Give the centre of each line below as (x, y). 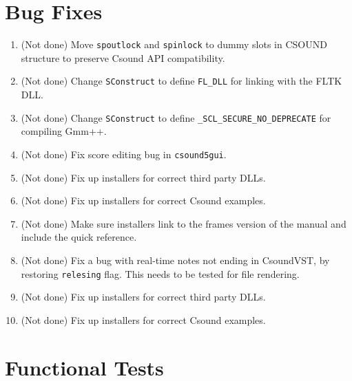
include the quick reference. (79, 237)
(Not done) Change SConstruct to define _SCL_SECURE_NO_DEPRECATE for (176, 117)
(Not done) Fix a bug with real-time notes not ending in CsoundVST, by (175, 260)
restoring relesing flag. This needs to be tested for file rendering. (160, 273)
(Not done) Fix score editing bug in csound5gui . (124, 154)
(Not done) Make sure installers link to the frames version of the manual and (184, 223)
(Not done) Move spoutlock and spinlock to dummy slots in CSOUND (174, 44)
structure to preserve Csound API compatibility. (123, 57)
